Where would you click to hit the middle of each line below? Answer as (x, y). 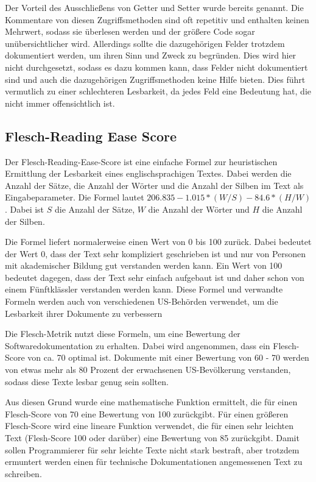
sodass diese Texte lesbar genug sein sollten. (87, 381)
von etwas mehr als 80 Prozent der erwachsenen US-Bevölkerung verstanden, (148, 370)
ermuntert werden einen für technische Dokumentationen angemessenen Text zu (154, 462)
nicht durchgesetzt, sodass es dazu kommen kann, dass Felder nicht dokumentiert (156, 67)
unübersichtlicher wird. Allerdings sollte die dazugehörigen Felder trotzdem (145, 43)
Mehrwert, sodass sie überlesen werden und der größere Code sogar (130, 31)
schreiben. (23, 473)
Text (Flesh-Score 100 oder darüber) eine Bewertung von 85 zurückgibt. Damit (152, 438)
